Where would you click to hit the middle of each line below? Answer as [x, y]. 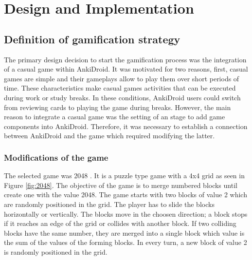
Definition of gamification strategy [92, 39]
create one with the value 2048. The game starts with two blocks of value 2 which [126, 195]
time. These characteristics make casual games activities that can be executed [120, 88]
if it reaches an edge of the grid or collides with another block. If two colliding [120, 223]
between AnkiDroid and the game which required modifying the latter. [109, 136]
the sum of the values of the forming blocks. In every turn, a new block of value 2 [126, 242]
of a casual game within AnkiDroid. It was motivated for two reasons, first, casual [126, 69]
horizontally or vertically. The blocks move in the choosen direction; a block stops [126, 214]
